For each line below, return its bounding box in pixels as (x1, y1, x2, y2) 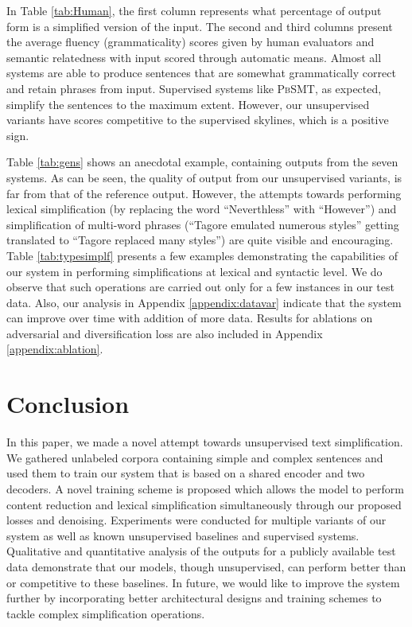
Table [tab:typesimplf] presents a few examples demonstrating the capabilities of (6, 247, 398, 263)
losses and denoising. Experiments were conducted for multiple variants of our (6, 512, 387, 528)
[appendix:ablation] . (6, 341, 103, 357)
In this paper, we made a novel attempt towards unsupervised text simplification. (6, 434, 403, 450)
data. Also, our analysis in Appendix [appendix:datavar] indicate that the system (6, 294, 402, 310)
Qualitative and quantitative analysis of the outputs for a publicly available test (6, 543, 396, 559)
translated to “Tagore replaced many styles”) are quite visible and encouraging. (6, 232, 394, 248)
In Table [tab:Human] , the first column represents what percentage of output (6, 2, 382, 18)
